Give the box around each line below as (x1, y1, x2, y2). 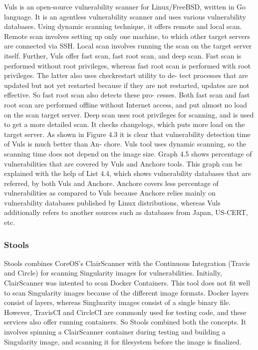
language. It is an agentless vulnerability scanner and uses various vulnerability (4, 11, 246, 21)
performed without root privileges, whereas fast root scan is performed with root (4, 60, 251, 70)
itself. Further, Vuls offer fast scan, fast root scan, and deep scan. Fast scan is (4, 50, 242, 60)
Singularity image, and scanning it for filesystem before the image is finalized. (4, 336, 242, 346)
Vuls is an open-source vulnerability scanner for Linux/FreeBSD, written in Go (4, 1, 246, 11)
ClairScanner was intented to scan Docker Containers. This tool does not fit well (4, 277, 251, 288)
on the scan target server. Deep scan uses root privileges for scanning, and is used (4, 109, 254, 119)
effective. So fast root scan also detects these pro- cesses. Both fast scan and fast (4, 89, 250, 100)
